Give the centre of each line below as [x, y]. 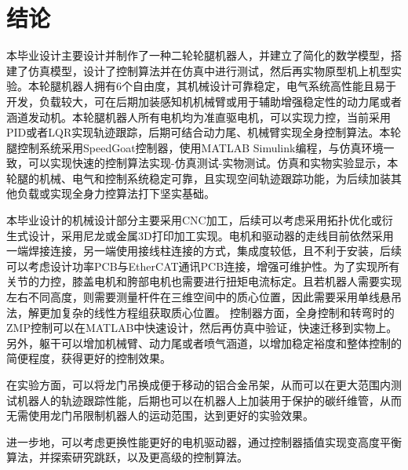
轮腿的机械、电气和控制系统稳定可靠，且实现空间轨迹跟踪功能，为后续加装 [199, 178]
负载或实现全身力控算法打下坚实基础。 [116, 193]
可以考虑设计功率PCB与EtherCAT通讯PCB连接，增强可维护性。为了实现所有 [203, 266]
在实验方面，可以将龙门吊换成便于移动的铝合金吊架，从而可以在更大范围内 [199, 384]
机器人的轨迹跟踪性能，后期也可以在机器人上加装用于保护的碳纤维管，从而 [209, 400]
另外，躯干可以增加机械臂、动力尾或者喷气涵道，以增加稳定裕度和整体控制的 [204, 342]
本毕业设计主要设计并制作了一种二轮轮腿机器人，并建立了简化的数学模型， [199, 55]
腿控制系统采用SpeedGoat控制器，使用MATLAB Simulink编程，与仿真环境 [195, 147]
